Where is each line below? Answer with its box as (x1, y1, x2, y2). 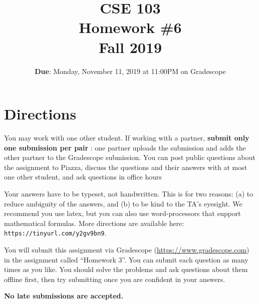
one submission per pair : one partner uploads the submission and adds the (4, 142, 246, 152)
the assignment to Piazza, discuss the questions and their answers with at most (4, 161, 247, 172)
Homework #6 (79, 17, 182, 37)
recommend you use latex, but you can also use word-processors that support (4, 208, 241, 218)
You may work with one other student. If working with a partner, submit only (4, 132, 249, 143)
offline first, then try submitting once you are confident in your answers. (4, 273, 225, 284)
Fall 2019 (98, 36, 162, 57)
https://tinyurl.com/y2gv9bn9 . (4, 227, 107, 238)
